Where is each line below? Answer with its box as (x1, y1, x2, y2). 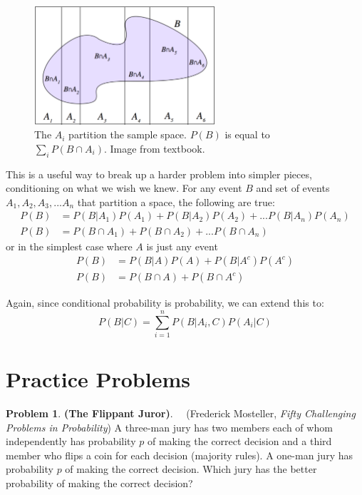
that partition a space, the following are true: (77, 194, 275, 209)
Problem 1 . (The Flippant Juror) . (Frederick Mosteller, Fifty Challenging (6, 406, 356, 421)
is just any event (146, 238, 218, 253)
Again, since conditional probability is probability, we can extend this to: (6, 295, 324, 310)
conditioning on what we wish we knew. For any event (6, 180, 242, 195)
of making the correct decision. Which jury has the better (65, 461, 317, 476)
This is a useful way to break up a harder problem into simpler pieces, (6, 166, 312, 181)
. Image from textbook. (103, 141, 205, 155)
